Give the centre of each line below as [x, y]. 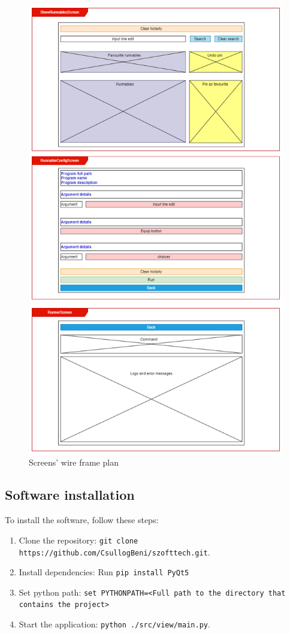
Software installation [70, 495]
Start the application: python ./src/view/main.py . [114, 624]
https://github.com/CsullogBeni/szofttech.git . [114, 552]
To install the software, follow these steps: [82, 520]
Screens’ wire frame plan [74, 462]
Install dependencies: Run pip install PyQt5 [104, 572]
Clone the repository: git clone [78, 540]
